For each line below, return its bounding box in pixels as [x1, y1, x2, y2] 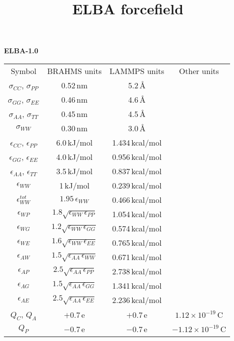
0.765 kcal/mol [112, 236, 162, 248]
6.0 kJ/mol [56, 136, 93, 148]
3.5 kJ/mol [56, 165, 93, 177]
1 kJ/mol [59, 179, 89, 191]
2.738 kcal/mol [112, 265, 162, 277]
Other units [179, 65, 219, 76]
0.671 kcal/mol [112, 251, 162, 263]
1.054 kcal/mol [112, 208, 162, 220]
